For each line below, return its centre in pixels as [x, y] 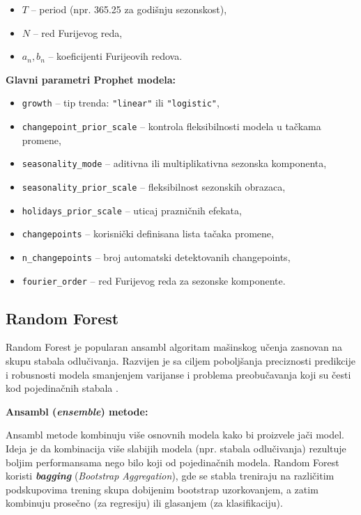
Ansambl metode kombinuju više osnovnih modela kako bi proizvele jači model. [175, 435]
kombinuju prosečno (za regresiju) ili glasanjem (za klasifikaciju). [144, 503]
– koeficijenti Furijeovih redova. [115, 56]
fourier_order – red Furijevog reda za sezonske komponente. [154, 280]
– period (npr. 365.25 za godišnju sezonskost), [129, 9]
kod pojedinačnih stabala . [62, 388]
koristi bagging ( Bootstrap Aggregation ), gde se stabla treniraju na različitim [170, 476]
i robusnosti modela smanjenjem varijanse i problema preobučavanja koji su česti [178, 374]
